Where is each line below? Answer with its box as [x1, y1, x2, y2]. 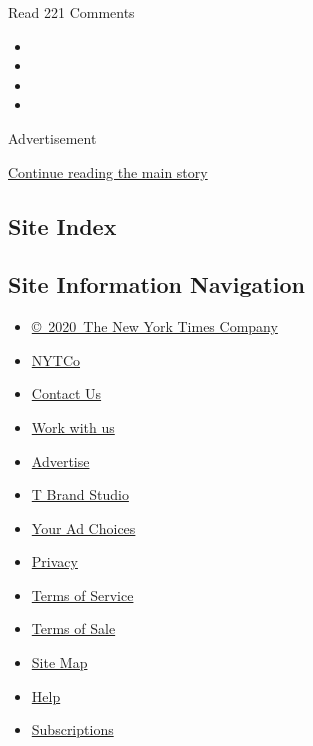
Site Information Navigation [8, 269, 305, 300]
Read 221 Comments [8, 2, 135, 22]
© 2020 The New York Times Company [31, 316, 278, 337]
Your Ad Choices [31, 517, 136, 538]
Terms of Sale [31, 618, 116, 639]
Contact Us [31, 383, 102, 404]
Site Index [8, 210, 117, 241]
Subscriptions [31, 719, 114, 740]
